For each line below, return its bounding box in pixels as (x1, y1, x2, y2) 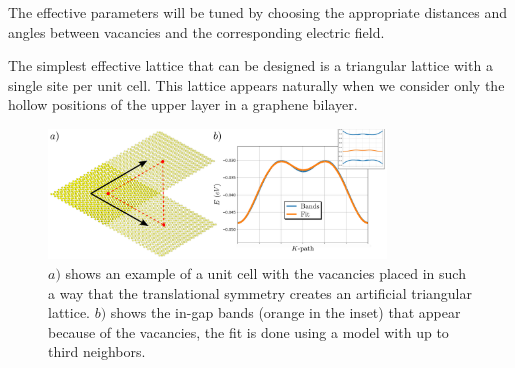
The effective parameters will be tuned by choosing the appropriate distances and (8, 2, 507, 22)
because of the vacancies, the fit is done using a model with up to (48, 321, 449, 342)
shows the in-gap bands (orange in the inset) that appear (110, 302, 461, 323)
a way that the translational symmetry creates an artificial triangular (48, 282, 472, 303)
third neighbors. (48, 341, 146, 362)
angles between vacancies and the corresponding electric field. (8, 21, 385, 42)
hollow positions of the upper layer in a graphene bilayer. (8, 94, 358, 115)
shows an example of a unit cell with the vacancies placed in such (65, 263, 466, 284)
